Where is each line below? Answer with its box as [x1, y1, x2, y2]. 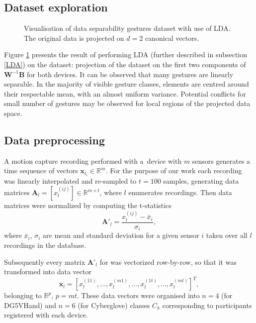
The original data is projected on [24, 32, 124, 43]
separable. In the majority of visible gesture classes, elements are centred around [4, 79, 249, 89]
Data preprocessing [4, 132, 105, 147]
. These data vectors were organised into [77, 290, 200, 301]
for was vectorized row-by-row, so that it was [99, 256, 237, 267]
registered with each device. [4, 310, 88, 320]
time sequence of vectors [4, 165, 78, 176]
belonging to [4, 290, 42, 301]
